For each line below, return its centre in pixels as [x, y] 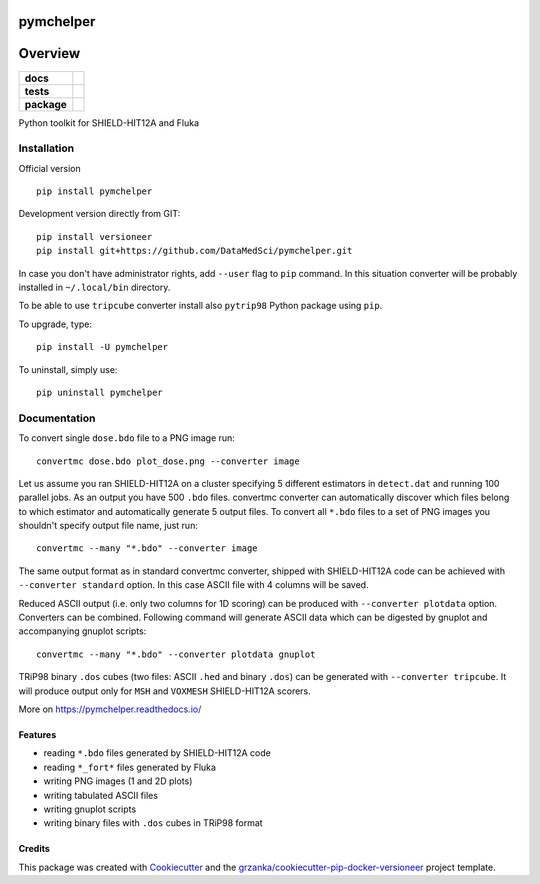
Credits [34, 849]
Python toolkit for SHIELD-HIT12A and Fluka [109, 122]
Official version [49, 168]
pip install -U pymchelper [102, 347]
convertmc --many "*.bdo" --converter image [147, 548]
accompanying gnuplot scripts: [82, 631]
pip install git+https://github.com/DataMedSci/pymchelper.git [194, 251]
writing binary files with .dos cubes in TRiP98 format [153, 823]
